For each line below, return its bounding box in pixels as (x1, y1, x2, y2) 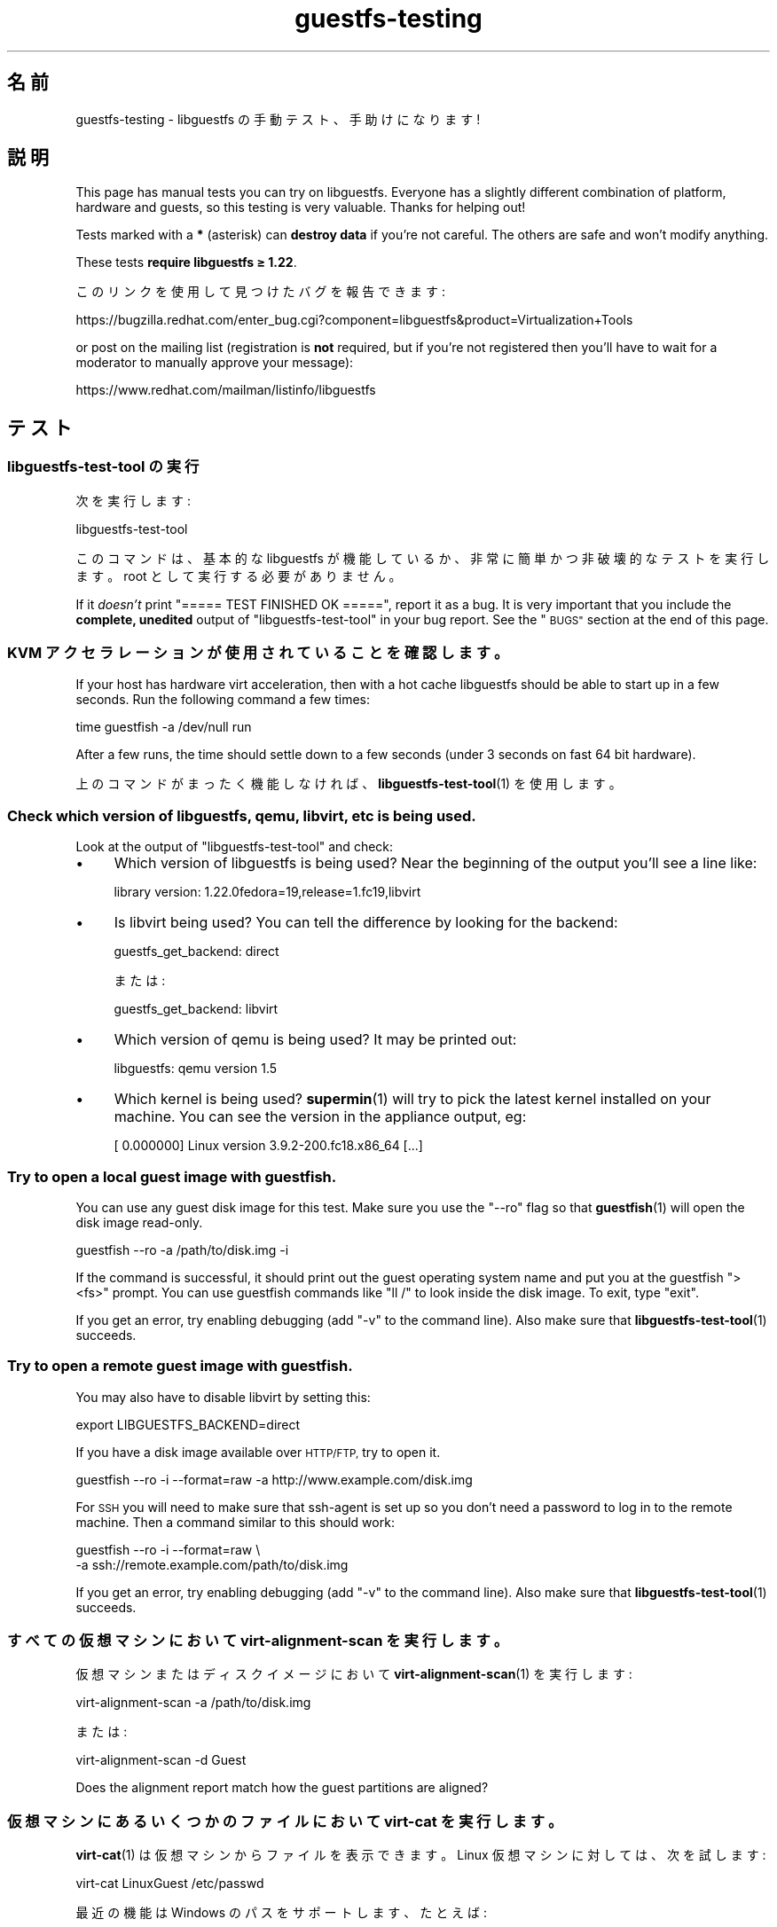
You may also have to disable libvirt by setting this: (75, 1389, 371, 1405)
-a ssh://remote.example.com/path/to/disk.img (75, 1556, 349, 1572)
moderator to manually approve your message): (75, 355, 354, 371)
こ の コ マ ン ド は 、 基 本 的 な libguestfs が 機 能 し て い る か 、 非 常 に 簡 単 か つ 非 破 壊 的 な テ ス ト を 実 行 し (75, 550, 770, 566)
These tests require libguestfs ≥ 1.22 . (75, 255, 297, 270)
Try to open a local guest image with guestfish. (7, 1167, 337, 1186)
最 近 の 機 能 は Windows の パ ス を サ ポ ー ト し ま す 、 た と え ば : (75, 1905, 488, 1921)
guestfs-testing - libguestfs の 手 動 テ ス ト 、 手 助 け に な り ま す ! (75, 111, 481, 127)
